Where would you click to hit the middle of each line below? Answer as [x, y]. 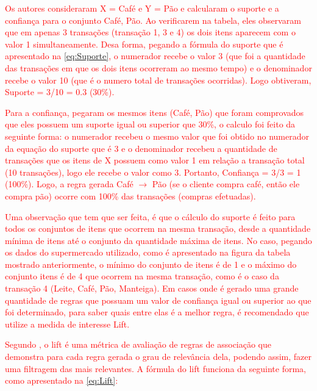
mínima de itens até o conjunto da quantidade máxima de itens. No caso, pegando [158, 240]
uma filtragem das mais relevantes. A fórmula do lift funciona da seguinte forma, [155, 368]
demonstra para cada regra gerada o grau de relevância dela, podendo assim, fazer [158, 357]
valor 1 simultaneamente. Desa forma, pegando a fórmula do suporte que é [144, 44]
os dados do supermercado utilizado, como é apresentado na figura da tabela [148, 252]
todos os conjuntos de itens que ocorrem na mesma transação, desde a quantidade [158, 228]
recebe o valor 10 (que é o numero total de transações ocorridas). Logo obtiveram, [158, 80]
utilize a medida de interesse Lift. [67, 324]
